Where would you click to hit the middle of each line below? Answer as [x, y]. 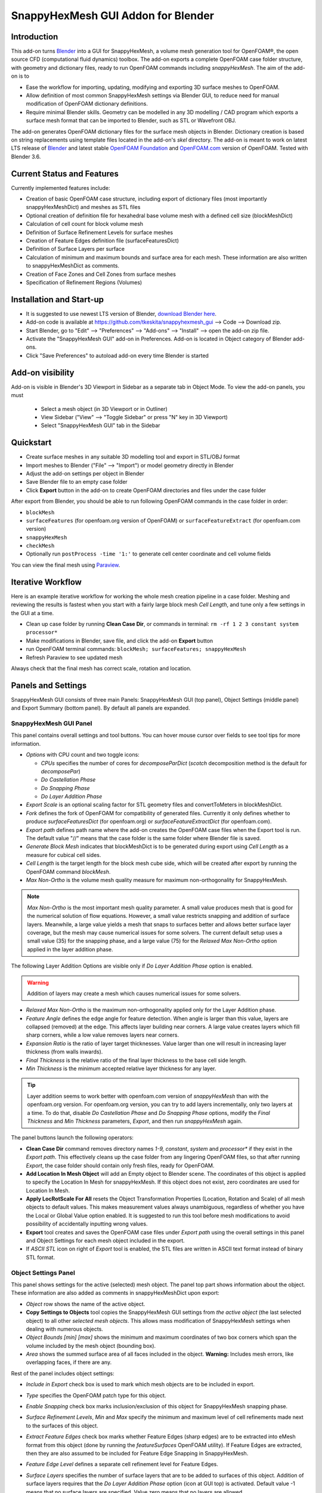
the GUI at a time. [32, 613]
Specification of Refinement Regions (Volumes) [84, 282]
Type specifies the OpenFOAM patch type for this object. [96, 1395]
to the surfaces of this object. [62, 1426]
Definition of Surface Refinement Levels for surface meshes [99, 232]
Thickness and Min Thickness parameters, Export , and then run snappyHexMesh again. [135, 1121]
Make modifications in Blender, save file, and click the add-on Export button [120, 640]
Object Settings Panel [43, 1273]
